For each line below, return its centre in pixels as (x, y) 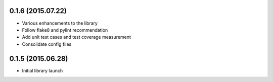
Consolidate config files (47, 44)
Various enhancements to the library (60, 23)
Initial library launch (42, 70)
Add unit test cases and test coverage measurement (77, 37)
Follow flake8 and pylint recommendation (65, 30)
